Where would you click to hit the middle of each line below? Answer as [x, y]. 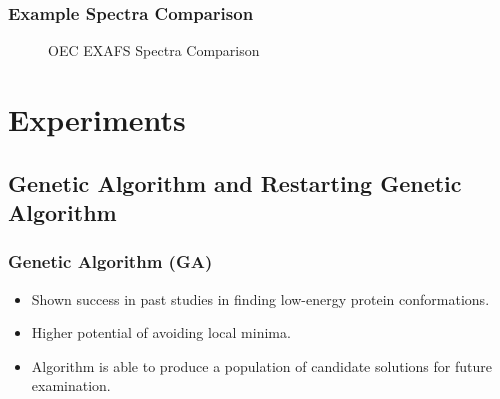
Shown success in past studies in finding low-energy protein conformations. [260, 298]
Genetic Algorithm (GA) [110, 261]
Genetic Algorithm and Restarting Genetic [235, 182]
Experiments [97, 119]
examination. [71, 385]
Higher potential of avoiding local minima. [161, 332]
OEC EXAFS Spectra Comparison [154, 50]
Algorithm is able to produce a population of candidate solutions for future [261, 365]
